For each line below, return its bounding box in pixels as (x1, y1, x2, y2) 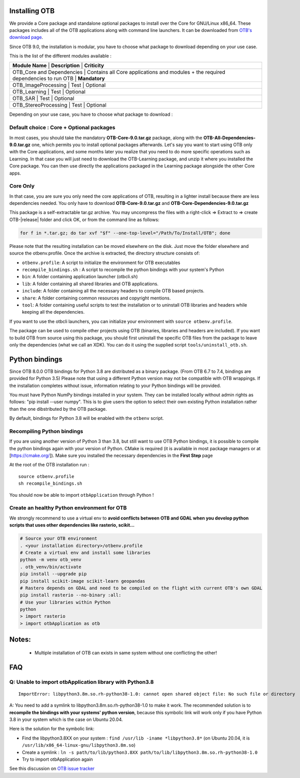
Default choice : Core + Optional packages (9, 124, 116, 131)
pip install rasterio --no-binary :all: (20, 592, 121, 598)
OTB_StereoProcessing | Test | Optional (12, 102, 107, 109)
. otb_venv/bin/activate (20, 564, 82, 570)
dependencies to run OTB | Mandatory (12, 75, 106, 82)
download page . (9, 34, 43, 40)
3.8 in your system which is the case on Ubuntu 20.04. (9, 716, 123, 722)
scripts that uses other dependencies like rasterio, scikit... (9, 522, 135, 528)
